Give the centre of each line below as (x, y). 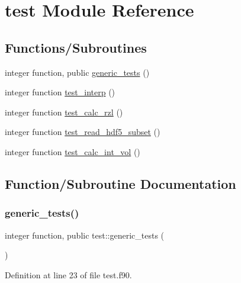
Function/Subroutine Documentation (120, 183)
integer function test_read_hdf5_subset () (83, 132)
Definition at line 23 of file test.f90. (68, 274)
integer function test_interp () (60, 92)
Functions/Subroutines (76, 47)
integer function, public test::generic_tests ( (85, 235)
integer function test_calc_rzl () (64, 112)
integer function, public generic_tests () (77, 72)
